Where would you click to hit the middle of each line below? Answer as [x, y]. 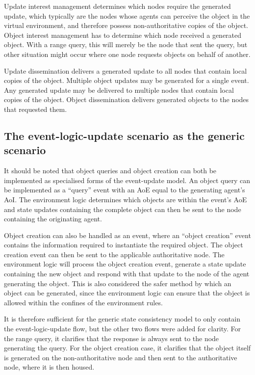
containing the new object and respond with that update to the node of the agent [127, 274]
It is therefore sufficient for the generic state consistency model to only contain [122, 319]
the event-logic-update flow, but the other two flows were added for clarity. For [123, 329]
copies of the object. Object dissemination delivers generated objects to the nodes [127, 99]
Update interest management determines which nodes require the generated [117, 6]
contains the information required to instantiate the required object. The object [124, 245]
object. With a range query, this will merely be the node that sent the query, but [126, 44]
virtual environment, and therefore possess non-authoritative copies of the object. [126, 25]
